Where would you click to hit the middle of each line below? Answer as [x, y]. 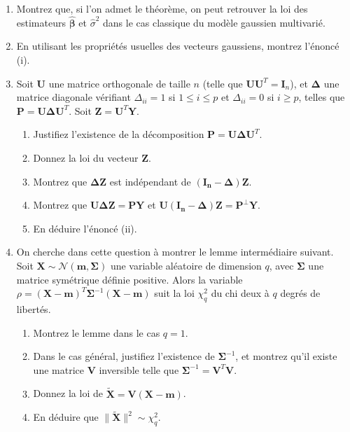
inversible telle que [139, 369]
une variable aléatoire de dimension [186, 265]
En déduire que [66, 417]
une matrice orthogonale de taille [119, 83]
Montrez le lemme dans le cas [97, 332]
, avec [281, 265]
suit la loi [174, 293]
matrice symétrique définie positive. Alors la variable [129, 279]
